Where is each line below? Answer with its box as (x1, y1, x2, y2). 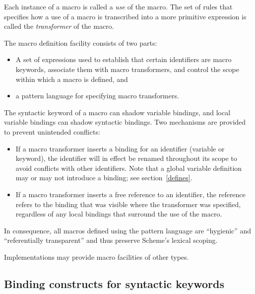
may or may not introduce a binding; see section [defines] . (15, 172, 192, 183)
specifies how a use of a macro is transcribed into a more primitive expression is (4, 11, 247, 21)
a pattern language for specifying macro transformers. (15, 90, 179, 101)
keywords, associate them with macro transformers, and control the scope (15, 64, 240, 74)
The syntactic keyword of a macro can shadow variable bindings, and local (4, 107, 231, 117)
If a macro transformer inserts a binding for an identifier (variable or (15, 143, 225, 153)
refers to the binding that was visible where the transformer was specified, (15, 199, 241, 209)
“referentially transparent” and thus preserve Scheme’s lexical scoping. (4, 235, 218, 245)
